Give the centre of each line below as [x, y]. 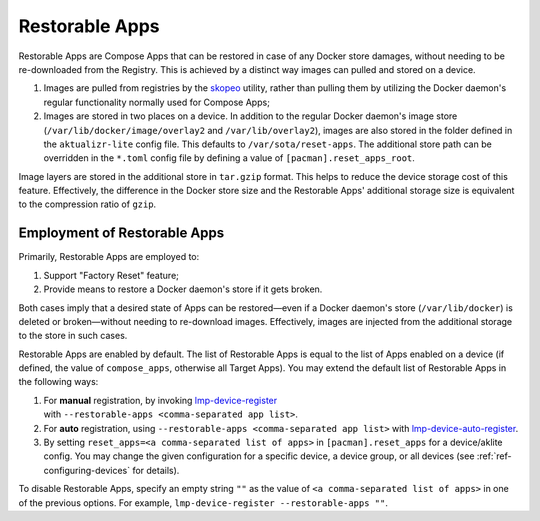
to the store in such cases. [73, 336]
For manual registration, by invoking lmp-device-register [160, 400]
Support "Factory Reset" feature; [111, 275]
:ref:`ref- [494, 456]
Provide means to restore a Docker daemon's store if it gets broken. [183, 289]
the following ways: [58, 382]
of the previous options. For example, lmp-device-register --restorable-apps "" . [203, 502]
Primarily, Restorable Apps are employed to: [109, 257]
